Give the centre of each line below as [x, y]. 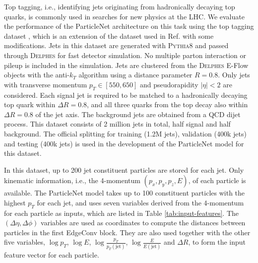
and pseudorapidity [169, 84]
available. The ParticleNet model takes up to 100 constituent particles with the [125, 193]
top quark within [30, 104]
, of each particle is [217, 180]
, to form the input [217, 242]
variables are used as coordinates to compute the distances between [143, 223]
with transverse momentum [46, 84]
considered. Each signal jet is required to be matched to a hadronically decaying [126, 95]
